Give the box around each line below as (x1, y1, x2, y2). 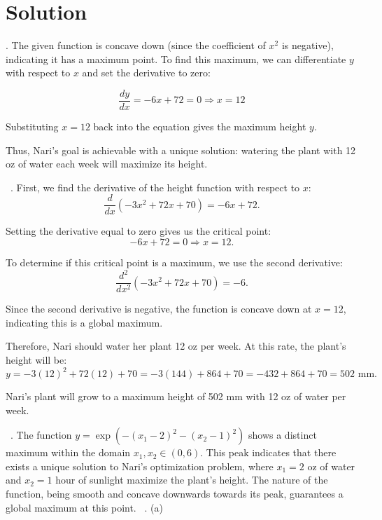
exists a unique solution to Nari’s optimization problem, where (6, 458, 274, 473)
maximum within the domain (6, 445, 131, 460)
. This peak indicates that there (200, 445, 337, 460)
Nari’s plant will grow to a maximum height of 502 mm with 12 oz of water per (6, 389, 346, 404)
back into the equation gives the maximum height (93, 118, 306, 133)
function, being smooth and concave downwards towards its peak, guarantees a (6, 486, 344, 500)
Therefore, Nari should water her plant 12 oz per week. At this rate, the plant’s (6, 338, 346, 353)
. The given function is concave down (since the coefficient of (6, 38, 266, 53)
